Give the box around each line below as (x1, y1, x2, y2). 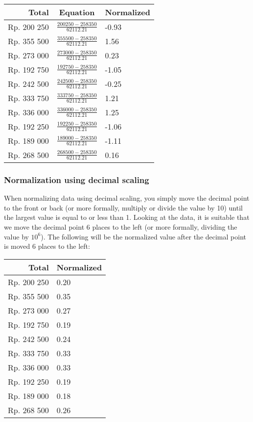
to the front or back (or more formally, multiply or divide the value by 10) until (4, 202, 243, 212)
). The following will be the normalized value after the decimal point (41, 231, 246, 241)
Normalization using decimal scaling (4, 173, 149, 185)
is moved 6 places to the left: (4, 241, 90, 251)
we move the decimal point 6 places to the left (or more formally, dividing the (4, 222, 237, 232)
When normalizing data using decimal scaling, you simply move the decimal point (4, 193, 250, 203)
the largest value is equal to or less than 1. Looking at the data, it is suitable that (4, 212, 250, 222)
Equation (59, 6, 95, 18)
